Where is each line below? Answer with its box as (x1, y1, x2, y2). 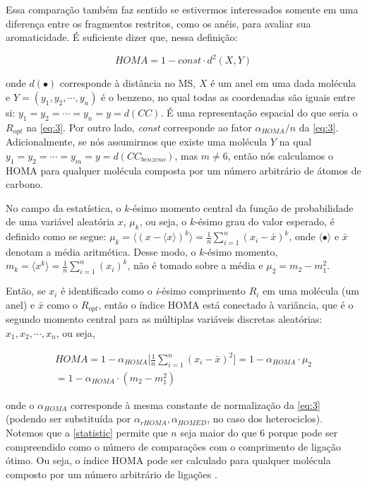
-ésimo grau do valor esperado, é (195, 214, 335, 229)
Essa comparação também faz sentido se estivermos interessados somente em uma (6, 2, 359, 16)
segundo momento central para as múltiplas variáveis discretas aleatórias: (6, 312, 323, 326)
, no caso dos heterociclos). (207, 411, 323, 426)
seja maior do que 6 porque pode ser (180, 425, 338, 440)
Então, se (6, 283, 46, 298)
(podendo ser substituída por (6, 411, 131, 426)
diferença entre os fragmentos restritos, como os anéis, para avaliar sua (6, 16, 311, 30)
